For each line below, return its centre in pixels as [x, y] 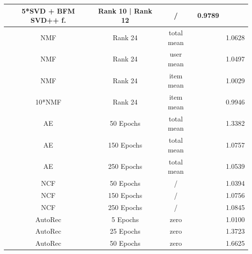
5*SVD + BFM [48, 10]
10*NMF [48, 102]
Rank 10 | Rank [125, 10]
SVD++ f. [48, 20]
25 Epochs [125, 231]
